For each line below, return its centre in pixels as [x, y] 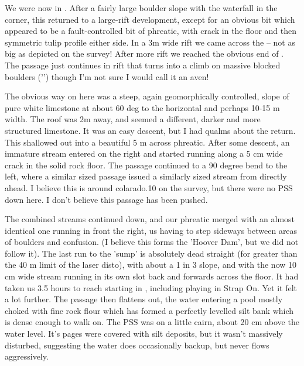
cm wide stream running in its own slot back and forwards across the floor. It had [152, 276]
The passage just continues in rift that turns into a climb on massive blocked [143, 65]
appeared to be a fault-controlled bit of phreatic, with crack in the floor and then [151, 31]
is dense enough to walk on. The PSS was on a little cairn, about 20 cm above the [152, 322]
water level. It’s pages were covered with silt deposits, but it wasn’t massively [144, 334]
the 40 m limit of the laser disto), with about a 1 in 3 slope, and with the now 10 [151, 265]
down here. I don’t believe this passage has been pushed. [106, 199]
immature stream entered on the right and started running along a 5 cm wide [144, 153]
